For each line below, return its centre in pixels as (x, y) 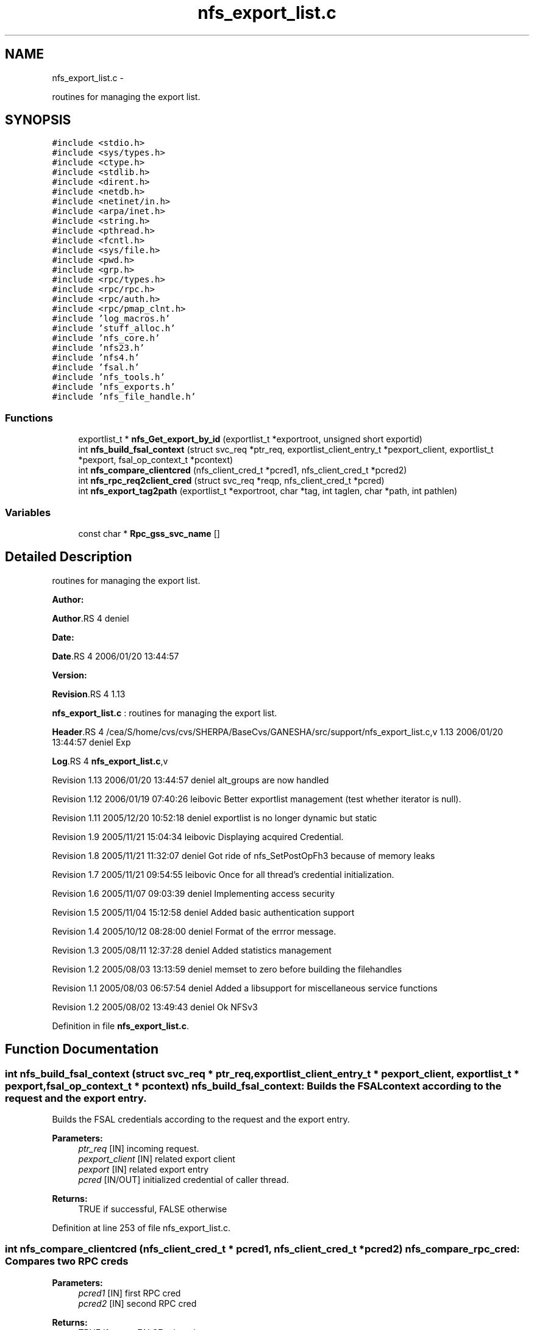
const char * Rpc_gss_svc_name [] (149, 533)
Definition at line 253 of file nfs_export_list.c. (141, 1228)
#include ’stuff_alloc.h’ (114, 329)
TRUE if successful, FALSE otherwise (153, 1209)
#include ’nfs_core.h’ (106, 338)
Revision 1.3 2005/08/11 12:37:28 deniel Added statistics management (192, 950)
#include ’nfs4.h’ (96, 358)
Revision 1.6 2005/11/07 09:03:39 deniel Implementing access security (194, 893)
